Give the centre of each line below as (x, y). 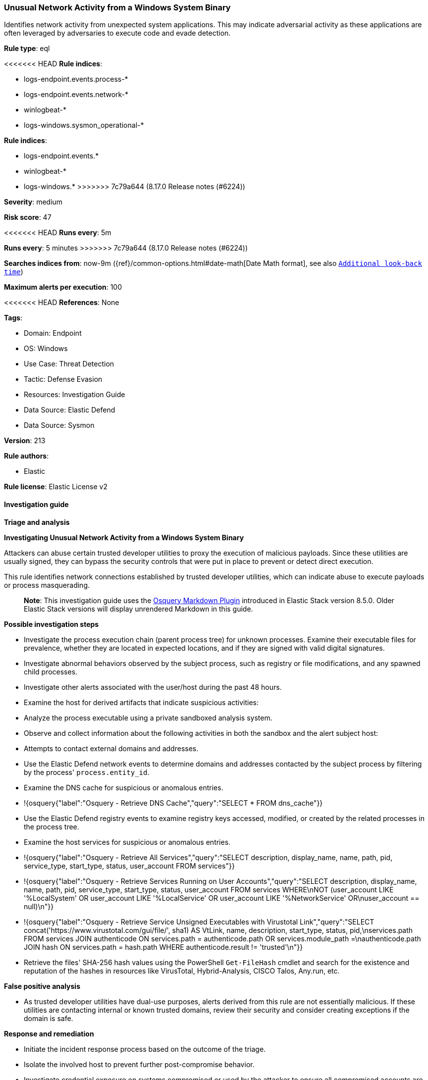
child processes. (51, 671)
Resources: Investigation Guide (75, 395)
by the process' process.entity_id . (87, 772)
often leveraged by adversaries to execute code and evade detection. (117, 33)
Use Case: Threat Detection (69, 364)
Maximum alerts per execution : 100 (63, 287)
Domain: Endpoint (53, 333)
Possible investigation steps (52, 624)
